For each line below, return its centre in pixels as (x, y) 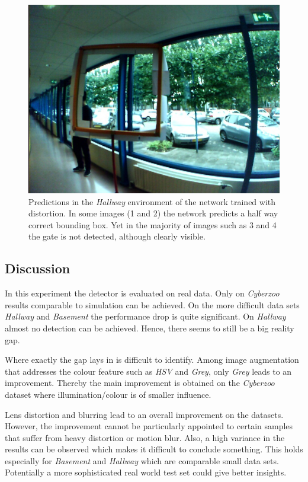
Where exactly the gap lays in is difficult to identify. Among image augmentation (152, 360)
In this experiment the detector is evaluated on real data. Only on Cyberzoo (142, 293)
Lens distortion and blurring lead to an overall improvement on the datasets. (144, 414)
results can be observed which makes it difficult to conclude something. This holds (154, 449)
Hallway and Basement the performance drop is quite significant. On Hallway (145, 316)
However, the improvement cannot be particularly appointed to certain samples (149, 426)
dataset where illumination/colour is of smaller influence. (108, 394)
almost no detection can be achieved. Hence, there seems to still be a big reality (150, 328)
